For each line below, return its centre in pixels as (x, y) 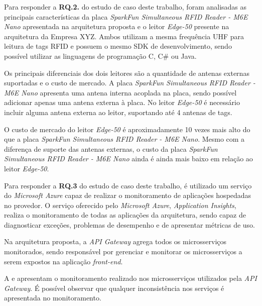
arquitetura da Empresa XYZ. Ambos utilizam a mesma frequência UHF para (124, 36)
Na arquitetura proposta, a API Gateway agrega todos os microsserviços (115, 241)
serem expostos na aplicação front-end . (63, 261)
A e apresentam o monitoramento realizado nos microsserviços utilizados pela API (130, 278)
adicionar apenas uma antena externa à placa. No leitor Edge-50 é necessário (122, 102)
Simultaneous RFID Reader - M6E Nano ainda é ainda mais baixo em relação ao (128, 159)
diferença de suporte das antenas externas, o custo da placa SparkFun (111, 148)
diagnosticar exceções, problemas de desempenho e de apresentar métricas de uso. (129, 224)
